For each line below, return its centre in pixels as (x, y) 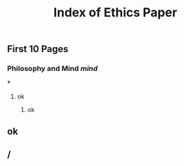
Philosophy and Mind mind (53, 68)
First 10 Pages (38, 49)
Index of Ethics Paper (115, 13)
